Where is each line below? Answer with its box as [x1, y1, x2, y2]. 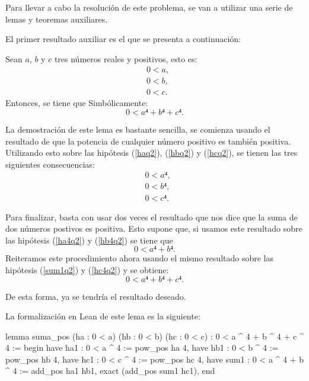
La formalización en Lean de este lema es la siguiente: [5, 310, 200, 322]
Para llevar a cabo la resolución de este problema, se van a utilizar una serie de [5, 1, 293, 13]
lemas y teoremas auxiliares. [5, 12, 108, 25]
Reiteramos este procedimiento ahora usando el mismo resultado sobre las [5, 252, 273, 264]
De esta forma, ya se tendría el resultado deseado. [5, 290, 186, 302]
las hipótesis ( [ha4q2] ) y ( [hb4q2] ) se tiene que [5, 233, 173, 246]
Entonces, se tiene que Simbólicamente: [5, 97, 148, 109]
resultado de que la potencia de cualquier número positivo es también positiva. [5, 135, 291, 147]
